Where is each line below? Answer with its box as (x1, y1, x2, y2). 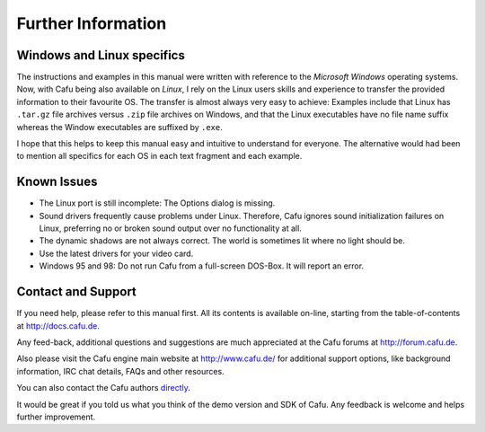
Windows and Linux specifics (16, 48, 186, 63)
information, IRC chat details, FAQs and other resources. (16, 366, 225, 376)
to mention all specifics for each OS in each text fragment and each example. (16, 151, 303, 162)
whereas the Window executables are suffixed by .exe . (16, 121, 224, 132)
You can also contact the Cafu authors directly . (16, 383, 190, 393)
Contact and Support (16, 284, 137, 300)
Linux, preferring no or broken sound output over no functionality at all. (39, 223, 303, 234)
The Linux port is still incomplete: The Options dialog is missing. (39, 198, 276, 208)
